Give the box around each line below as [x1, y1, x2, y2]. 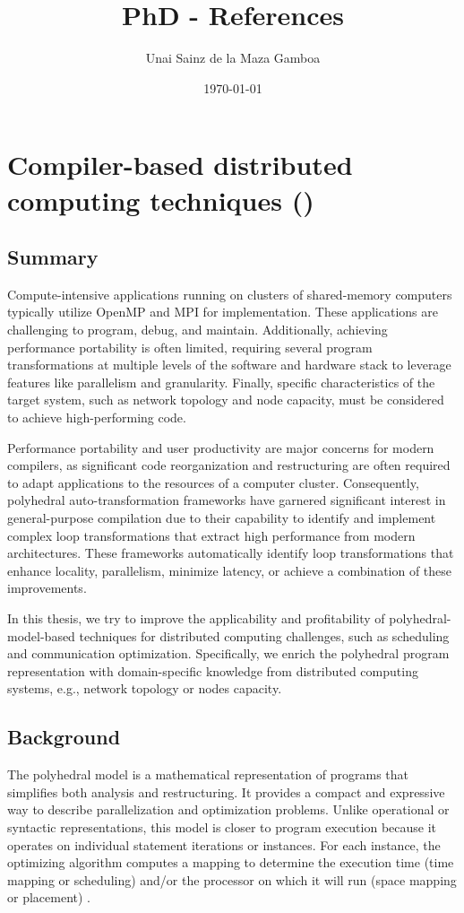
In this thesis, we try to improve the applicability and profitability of [7, 608, 385, 627]
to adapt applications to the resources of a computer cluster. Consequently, [7, 473, 419, 491]
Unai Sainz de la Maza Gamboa [145, 48, 321, 67]
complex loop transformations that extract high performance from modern [7, 526, 416, 544]
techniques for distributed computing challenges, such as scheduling [79, 626, 450, 645]
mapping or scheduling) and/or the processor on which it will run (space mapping [7, 870, 457, 889]
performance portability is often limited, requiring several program [7, 337, 373, 356]
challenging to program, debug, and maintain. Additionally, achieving [7, 320, 388, 339]
